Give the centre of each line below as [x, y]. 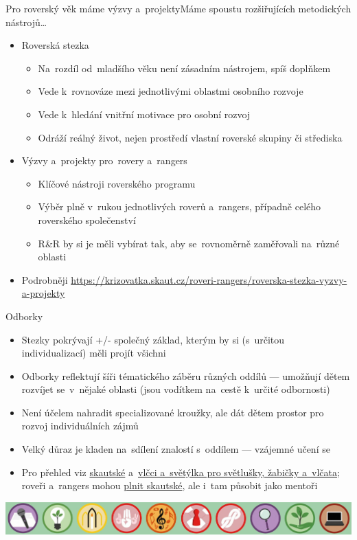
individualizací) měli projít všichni [94, 353]
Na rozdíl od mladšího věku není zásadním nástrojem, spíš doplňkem [184, 68]
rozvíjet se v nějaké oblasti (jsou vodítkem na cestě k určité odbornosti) [176, 389]
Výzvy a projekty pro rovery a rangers [104, 160]
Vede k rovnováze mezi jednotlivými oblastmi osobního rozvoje [171, 91]
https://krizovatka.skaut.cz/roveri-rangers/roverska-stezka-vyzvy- [209, 279]
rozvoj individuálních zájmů [80, 426]
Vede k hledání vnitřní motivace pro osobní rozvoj [144, 114]
